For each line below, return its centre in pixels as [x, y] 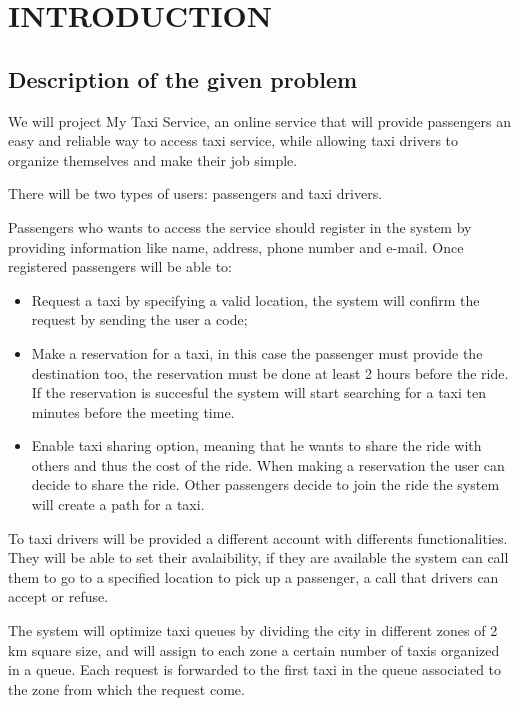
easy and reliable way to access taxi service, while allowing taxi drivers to [233, 140]
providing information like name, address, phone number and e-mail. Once [236, 246]
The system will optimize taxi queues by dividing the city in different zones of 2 [253, 630]
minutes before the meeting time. [133, 411]
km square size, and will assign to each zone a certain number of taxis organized [254, 649]
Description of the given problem [183, 78]
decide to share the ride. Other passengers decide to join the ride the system [265, 484]
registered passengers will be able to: [120, 266]
